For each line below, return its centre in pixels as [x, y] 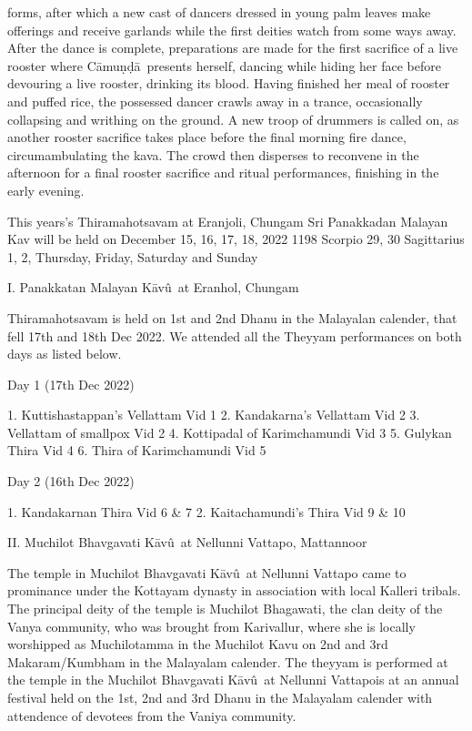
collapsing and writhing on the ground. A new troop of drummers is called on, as [233, 119]
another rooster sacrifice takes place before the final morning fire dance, [207, 137]
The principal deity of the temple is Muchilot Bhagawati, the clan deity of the [225, 609]
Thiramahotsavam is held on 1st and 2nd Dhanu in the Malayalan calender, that [232, 317]
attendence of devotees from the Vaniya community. [152, 715]
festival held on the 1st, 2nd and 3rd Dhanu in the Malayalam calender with [220, 697]
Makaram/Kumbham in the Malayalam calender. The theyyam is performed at [228, 661]
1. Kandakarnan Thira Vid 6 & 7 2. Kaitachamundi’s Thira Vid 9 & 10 [206, 511]
